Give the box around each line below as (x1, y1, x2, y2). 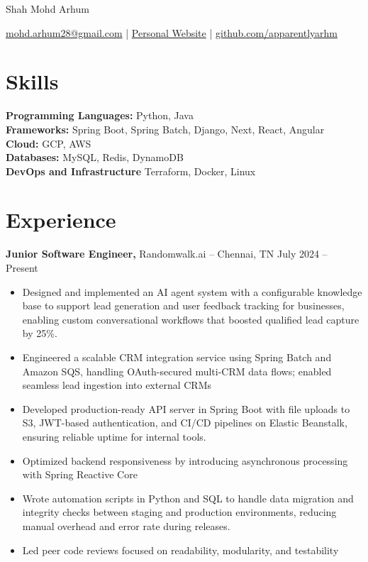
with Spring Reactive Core (22, 467, 138, 482)
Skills (6, 67, 59, 96)
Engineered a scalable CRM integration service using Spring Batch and (22, 349, 332, 364)
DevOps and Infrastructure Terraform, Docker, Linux (6, 163, 256, 178)
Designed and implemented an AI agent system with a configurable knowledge (22, 284, 362, 299)
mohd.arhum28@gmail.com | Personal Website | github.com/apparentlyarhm (6, 25, 338, 40)
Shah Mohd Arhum (6, 1, 89, 16)
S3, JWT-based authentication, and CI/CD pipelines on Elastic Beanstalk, (22, 415, 347, 430)
